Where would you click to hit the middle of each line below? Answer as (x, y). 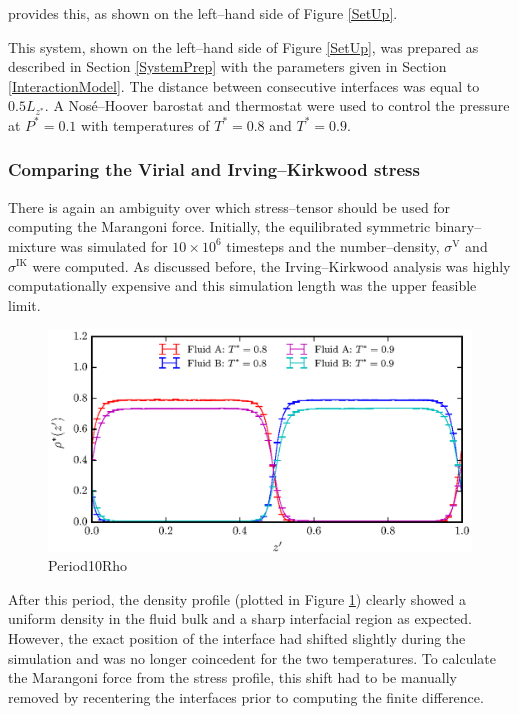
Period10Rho (88, 565)
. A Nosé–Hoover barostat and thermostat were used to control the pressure (277, 105)
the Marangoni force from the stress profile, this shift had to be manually (232, 677)
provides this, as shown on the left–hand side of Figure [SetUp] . (203, 13)
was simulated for (114, 245)
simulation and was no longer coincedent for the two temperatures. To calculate (252, 657)
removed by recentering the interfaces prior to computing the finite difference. (246, 696)
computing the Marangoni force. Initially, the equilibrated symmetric (219, 226)
